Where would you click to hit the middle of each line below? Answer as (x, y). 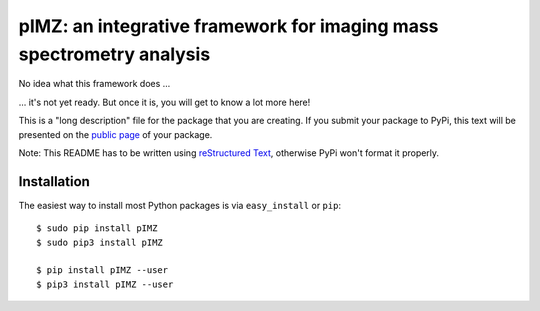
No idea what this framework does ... (94, 84)
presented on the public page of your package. (115, 134)
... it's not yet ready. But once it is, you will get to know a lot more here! (164, 102)
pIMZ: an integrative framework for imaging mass (228, 26)
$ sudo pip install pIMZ (97, 228)
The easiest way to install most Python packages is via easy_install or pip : (180, 205)
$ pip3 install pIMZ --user (105, 284)
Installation (54, 181)
